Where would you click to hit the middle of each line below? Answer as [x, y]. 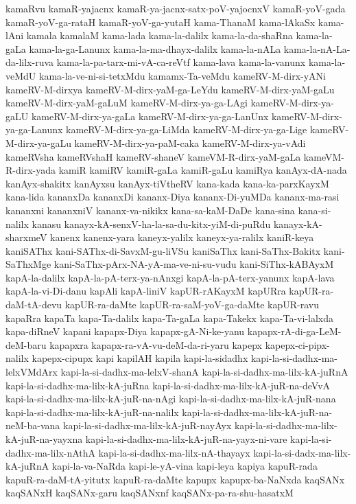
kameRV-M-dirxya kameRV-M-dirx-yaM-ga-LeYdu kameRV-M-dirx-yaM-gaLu [170, 89]
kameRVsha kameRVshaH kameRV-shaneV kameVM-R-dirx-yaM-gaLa [153, 156]
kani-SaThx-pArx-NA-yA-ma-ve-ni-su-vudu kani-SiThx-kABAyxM [194, 264]
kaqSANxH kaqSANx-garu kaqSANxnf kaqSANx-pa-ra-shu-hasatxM [150, 493]
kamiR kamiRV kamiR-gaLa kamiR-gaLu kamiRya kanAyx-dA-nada [203, 170]
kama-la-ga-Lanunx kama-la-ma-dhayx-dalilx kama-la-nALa [155, 48]
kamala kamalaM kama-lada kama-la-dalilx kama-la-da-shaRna [159, 35]
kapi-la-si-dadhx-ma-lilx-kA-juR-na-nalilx [92, 412]
